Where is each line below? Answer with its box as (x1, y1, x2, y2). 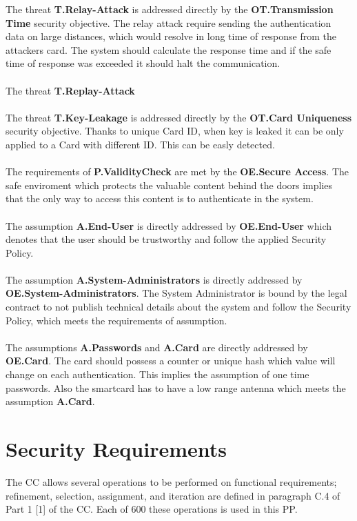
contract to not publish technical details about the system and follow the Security (6, 299, 351, 314)
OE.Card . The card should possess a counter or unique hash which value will (6, 353, 336, 368)
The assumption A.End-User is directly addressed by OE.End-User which (6, 218, 332, 233)
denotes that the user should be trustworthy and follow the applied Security (6, 232, 327, 246)
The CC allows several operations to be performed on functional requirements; (6, 474, 337, 489)
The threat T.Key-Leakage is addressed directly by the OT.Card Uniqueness (6, 110, 352, 124)
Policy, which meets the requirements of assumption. (6, 313, 227, 327)
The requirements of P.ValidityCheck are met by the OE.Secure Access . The (6, 164, 349, 179)
